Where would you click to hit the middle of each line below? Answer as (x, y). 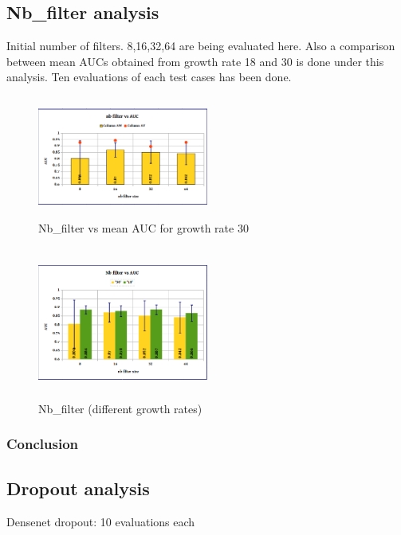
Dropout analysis (78, 488)
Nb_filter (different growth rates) (120, 408)
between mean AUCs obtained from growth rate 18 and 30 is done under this (195, 61)
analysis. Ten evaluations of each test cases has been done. (149, 77)
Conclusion (42, 444)
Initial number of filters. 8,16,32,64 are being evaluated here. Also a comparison (201, 46)
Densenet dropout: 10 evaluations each (101, 521)
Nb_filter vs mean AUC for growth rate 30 (143, 227)
